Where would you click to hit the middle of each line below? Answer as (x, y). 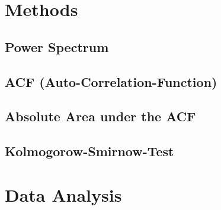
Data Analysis (63, 194)
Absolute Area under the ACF (100, 116)
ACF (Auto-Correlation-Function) (111, 81)
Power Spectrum (57, 46)
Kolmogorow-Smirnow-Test (89, 151)
